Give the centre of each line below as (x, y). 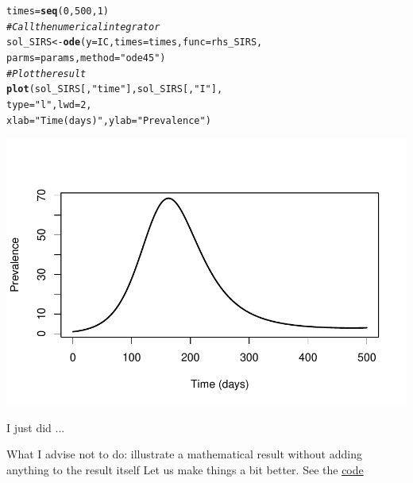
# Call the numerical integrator (83, 27)
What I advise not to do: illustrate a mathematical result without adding (184, 454)
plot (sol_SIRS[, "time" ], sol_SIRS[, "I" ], (115, 89)
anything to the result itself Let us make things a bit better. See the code (185, 470)
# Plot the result (46, 73)
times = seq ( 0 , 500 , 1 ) (58, 11)
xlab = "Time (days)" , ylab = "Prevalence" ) (109, 120)
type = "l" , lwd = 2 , (49, 104)
